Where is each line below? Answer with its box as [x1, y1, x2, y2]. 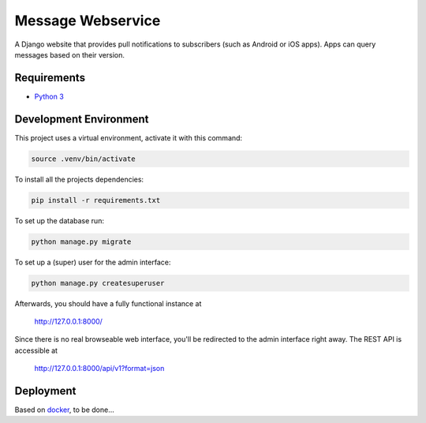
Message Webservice [14, 12, 161, 29]
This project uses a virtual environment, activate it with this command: [14, 133, 243, 142]
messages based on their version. [14, 50, 125, 59]
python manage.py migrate [31, 237, 132, 246]
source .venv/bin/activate [31, 154, 136, 163]
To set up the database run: [14, 215, 104, 225]
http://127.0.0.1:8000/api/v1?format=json [34, 364, 165, 373]
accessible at [14, 346, 58, 355]
